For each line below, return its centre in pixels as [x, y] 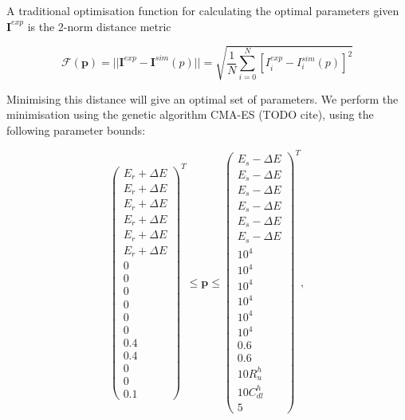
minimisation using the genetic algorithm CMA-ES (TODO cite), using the [190, 114]
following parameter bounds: [76, 130]
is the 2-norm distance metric [99, 26]
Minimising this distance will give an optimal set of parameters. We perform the [202, 98]
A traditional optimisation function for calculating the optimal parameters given [203, 10]
